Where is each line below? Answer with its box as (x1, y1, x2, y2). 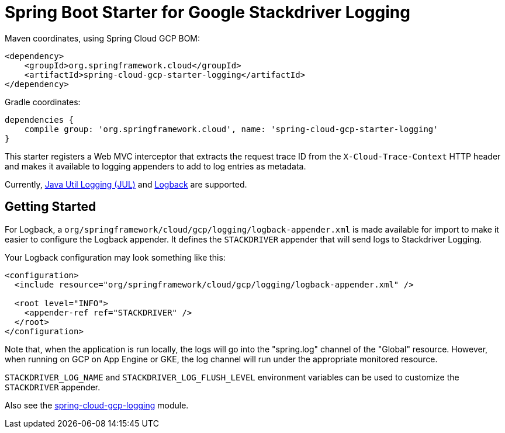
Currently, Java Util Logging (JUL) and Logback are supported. (5, 179, 247, 189)
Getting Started (5, 199, 96, 214)
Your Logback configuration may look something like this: (5, 252, 226, 262)
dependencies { (5, 115, 74, 124)
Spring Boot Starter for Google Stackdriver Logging (5, 2, 410, 22)
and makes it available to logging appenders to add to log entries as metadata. (5, 161, 306, 171)
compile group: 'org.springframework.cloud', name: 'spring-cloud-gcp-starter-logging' (24, 124, 438, 134)
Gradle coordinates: (5, 96, 81, 107)
